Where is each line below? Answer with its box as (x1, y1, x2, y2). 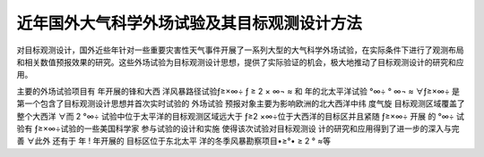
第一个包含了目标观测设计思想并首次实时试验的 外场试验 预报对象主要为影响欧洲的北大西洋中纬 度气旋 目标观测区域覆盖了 (16, 98, 465, 109)
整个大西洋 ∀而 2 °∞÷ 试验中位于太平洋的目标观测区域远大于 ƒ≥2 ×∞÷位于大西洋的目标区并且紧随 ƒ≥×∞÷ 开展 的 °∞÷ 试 (16, 111, 465, 121)
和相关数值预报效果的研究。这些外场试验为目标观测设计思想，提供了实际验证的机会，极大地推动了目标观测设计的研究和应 (16, 56, 464, 67)
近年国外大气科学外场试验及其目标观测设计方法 (16, 13, 363, 33)
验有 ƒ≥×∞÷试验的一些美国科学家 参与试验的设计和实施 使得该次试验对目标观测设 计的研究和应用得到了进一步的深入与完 (16, 123, 461, 134)
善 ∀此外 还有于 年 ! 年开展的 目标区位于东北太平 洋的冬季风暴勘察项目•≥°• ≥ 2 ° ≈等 (16, 136, 332, 146)
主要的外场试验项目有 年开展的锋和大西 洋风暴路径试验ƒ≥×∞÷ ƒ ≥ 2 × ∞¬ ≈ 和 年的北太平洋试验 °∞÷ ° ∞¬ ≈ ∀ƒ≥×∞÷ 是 (16, 86, 461, 96)
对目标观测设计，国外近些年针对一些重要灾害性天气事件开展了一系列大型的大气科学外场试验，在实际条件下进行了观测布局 (16, 45, 464, 55)
